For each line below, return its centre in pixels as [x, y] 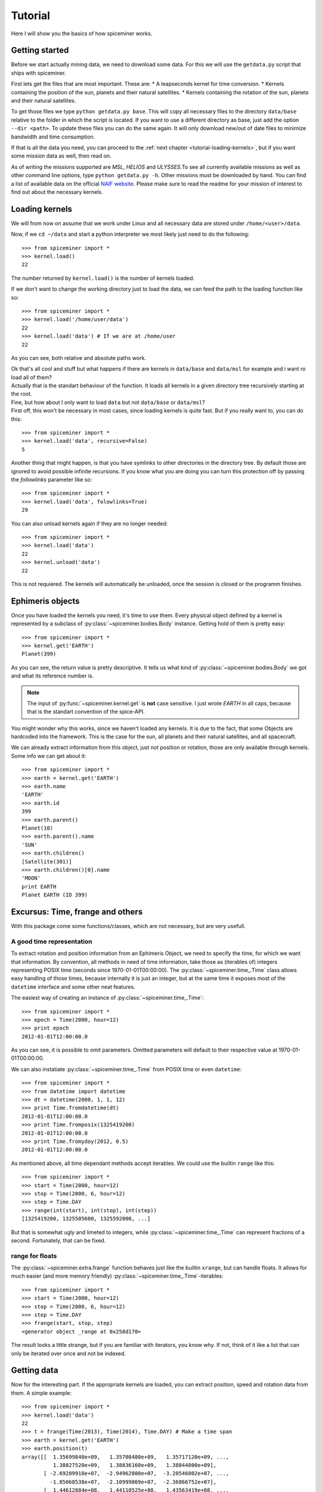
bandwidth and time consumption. [53, 137]
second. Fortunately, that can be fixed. [58, 1240]
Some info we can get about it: [49, 756]
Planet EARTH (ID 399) [55, 895]
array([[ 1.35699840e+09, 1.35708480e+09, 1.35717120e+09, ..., [126, 1457]
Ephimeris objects [45, 601]
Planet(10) [38, 828]
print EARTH [39, 887]
